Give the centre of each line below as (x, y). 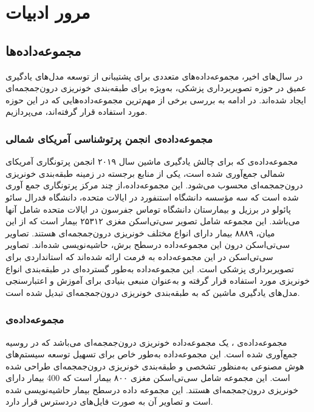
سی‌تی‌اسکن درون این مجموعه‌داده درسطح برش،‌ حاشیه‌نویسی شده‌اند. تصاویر (148, 245)
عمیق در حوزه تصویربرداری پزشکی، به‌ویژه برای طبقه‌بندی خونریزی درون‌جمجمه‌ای (156, 88)
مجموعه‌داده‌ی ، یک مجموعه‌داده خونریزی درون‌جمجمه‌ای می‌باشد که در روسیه (146, 342)
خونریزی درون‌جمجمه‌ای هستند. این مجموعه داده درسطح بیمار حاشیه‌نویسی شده (152, 389)
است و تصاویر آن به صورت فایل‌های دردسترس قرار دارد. (109, 401)
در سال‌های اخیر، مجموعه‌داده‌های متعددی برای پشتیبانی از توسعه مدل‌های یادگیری (154, 76)
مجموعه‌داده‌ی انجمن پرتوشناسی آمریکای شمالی (109, 138)
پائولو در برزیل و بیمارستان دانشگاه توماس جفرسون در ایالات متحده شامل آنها (148, 209)
